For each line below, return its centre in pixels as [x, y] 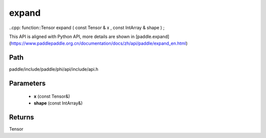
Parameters [27, 84]
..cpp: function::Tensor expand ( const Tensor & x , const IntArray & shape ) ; [87, 28]
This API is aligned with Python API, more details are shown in [72, 36]
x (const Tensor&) [52, 96]
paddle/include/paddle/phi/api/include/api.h [54, 69]
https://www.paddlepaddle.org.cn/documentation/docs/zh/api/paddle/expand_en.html [98, 43]
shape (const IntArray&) [58, 103]
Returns [22, 117]
